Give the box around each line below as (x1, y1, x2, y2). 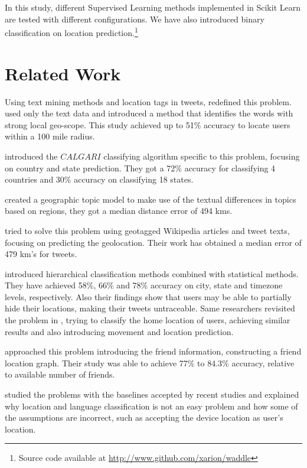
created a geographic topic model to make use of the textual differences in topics (5, 193, 296, 205)
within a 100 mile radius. (5, 130, 95, 142)
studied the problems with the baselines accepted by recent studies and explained (5, 388, 299, 401)
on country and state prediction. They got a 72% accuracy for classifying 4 (5, 161, 276, 174)
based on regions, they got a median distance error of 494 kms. (5, 204, 233, 217)
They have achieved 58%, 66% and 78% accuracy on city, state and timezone (5, 279, 283, 291)
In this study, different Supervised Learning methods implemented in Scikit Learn (5, 1, 301, 13)
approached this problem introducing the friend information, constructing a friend (5, 345, 302, 357)
